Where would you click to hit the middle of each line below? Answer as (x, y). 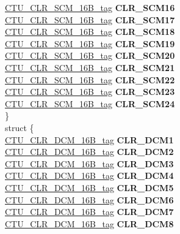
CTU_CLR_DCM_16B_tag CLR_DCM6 (89, 199)
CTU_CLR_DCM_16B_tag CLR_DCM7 (89, 212)
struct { (20, 127)
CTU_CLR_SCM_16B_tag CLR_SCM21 (90, 67)
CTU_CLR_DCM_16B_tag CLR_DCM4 (89, 175)
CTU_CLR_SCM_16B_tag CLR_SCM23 (90, 92)
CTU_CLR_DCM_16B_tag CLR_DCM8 (89, 223)
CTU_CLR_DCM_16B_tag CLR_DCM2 (89, 152)
